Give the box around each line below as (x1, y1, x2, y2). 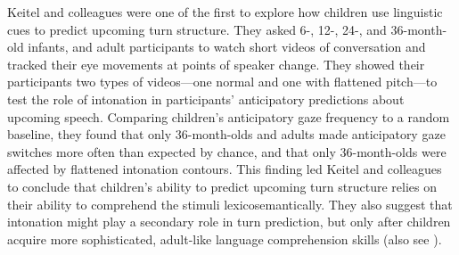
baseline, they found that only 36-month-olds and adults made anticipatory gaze (7, 125, 446, 144)
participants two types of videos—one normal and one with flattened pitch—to (7, 72, 438, 91)
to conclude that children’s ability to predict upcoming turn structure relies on (7, 177, 437, 195)
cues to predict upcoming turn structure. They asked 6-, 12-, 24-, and (7, 20, 387, 38)
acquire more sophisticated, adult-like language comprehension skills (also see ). (7, 229, 442, 248)
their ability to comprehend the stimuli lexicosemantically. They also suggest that (7, 194, 453, 213)
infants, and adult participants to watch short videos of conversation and (28, 37, 426, 56)
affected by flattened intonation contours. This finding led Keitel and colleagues (7, 160, 442, 178)
